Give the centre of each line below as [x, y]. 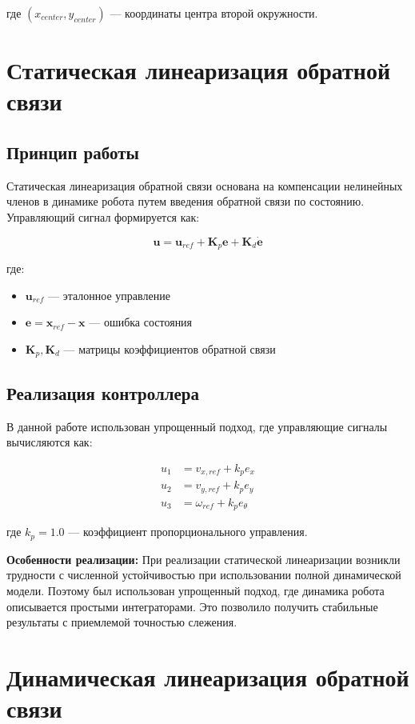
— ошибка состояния [141, 322]
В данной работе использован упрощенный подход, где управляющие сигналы [197, 426]
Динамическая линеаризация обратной [208, 676]
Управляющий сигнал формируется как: [103, 216]
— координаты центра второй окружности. [214, 13]
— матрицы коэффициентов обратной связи [170, 349]
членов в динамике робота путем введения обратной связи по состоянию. [186, 201]
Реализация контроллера [103, 392]
